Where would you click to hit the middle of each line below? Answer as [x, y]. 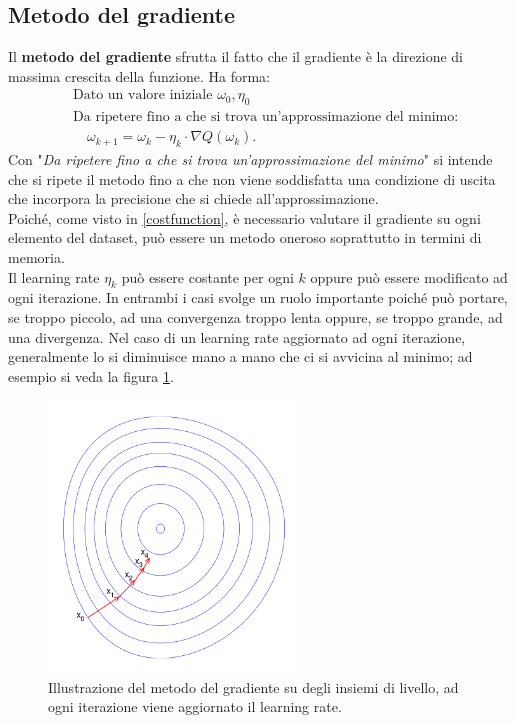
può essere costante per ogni [207, 276]
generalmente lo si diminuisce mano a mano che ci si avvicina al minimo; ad [240, 356]
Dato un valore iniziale [143, 95]
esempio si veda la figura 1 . [91, 375]
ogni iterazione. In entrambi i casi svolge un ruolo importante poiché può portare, [258, 297]
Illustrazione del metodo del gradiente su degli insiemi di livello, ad [253, 686]
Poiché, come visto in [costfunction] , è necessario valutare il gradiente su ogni [244, 217]
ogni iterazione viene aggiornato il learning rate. [195, 706]
